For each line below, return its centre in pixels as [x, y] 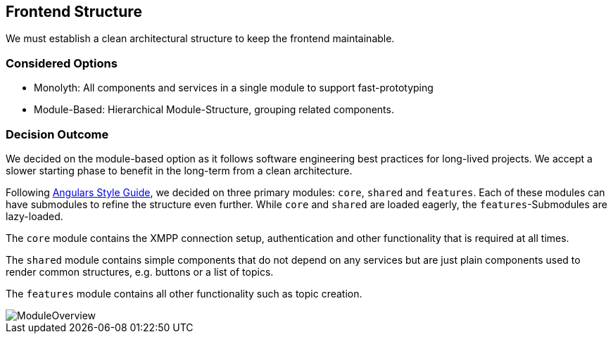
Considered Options [62, 63]
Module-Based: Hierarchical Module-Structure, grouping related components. [214, 110]
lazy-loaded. [34, 216]
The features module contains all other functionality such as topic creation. [184, 293]
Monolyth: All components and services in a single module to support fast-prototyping [234, 88]
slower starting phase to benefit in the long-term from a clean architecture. [179, 170]
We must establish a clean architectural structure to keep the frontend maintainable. [200, 39]
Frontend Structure [74, 12]
